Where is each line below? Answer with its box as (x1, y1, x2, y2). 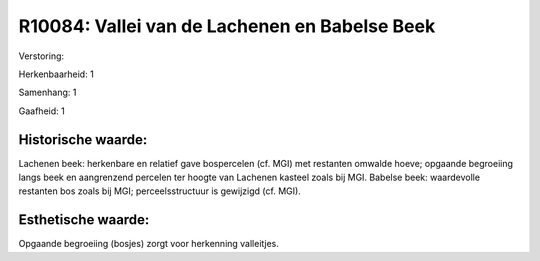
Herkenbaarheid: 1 (18, 68, 94, 80)
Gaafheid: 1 (18, 105, 65, 117)
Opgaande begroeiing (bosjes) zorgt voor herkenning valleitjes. (18, 238, 280, 250)
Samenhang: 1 (18, 86, 77, 99)
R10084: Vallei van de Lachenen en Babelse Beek (18, 15, 436, 37)
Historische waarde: (18, 131, 148, 148)
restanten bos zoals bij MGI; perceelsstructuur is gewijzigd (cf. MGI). (18, 185, 302, 197)
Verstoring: (18, 50, 65, 62)
